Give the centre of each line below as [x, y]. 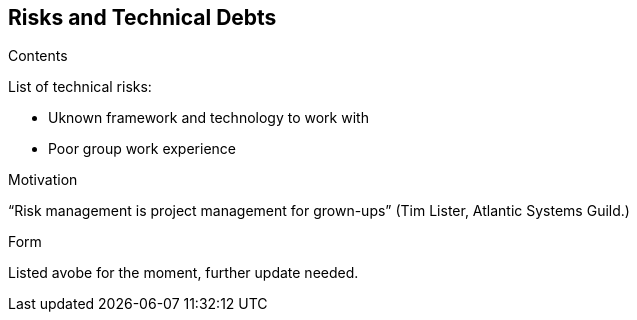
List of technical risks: [80, 87]
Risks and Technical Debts [142, 17]
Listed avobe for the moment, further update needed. [183, 273]
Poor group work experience [142, 149]
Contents [38, 56]
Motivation [43, 180]
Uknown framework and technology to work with [208, 118]
